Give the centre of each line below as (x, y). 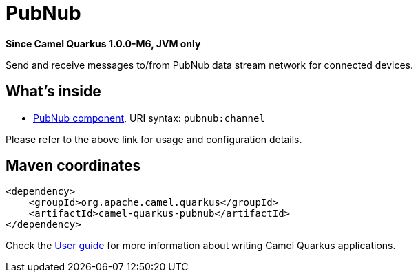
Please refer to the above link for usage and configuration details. (154, 139)
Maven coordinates (73, 166)
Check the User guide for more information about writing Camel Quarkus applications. (201, 246)
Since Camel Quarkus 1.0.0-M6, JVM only (103, 43)
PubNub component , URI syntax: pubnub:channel (149, 118)
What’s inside (53, 92)
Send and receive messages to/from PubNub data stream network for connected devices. (210, 65)
